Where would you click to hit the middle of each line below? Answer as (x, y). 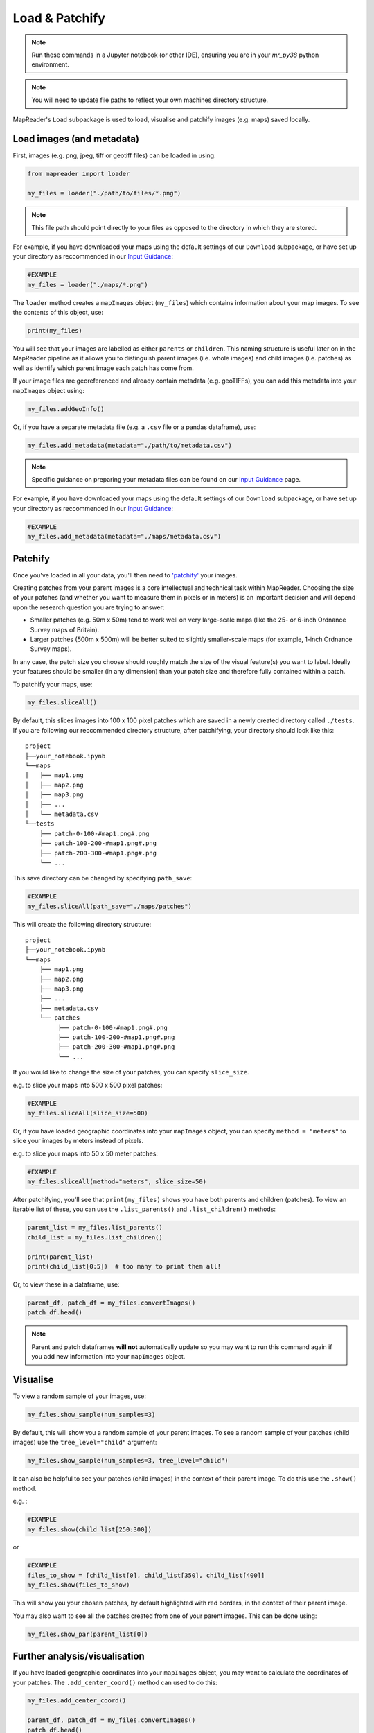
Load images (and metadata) (76, 139)
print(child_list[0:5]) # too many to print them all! (124, 1266)
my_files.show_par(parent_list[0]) (88, 1634)
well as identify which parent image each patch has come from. (103, 368)
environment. (50, 64)
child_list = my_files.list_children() (95, 1237)
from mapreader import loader (79, 174)
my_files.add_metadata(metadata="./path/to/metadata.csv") (130, 445)
